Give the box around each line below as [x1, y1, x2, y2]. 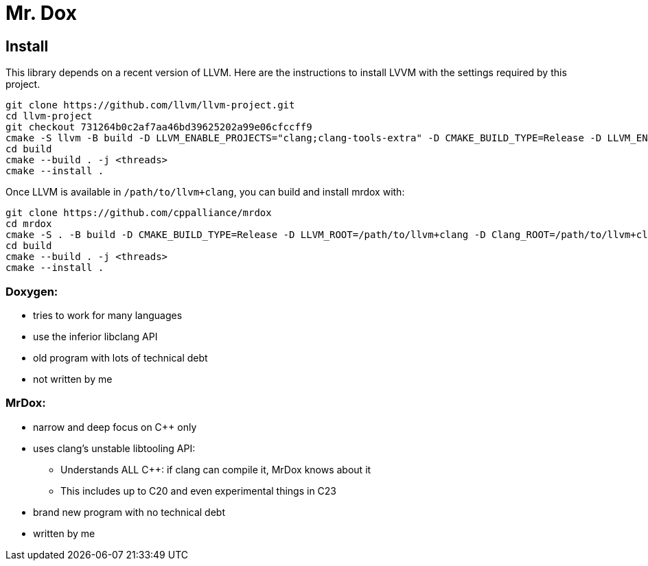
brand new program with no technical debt [33, 506, 225, 518]
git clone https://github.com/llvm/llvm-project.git [5, 99, 295, 111]
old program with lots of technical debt [33, 351, 208, 364]
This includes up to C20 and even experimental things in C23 [60, 484, 337, 497]
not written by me [33, 373, 113, 385]
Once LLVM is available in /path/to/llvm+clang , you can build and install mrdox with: [5, 186, 405, 198]
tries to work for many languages [33, 309, 183, 321]
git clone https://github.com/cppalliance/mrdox [5, 207, 272, 219]
